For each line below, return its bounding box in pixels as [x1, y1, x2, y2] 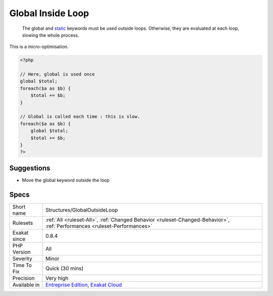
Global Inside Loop [9, 8, 89, 19]
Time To [12, 262, 32, 269]
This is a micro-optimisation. [9, 43, 69, 50]
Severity [12, 255, 32, 262]
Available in [12, 281, 40, 288]
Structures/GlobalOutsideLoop [45, 206, 118, 213]
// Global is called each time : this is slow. [20, 114, 140, 120]
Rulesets [12, 219, 33, 226]
